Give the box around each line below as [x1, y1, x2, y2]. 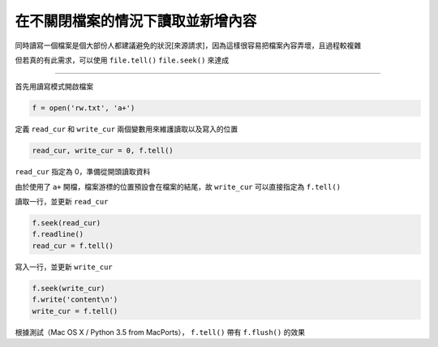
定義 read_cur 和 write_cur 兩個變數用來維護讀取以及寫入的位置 [15, 124, 238, 134]
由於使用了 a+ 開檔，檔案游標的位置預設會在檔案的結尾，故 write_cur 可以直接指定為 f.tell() [15, 182, 341, 191]
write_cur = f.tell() [32, 306, 118, 315]
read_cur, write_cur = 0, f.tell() [32, 146, 174, 156]
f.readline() [32, 229, 84, 239]
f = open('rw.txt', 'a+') [32, 104, 135, 113]
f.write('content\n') [32, 295, 118, 304]
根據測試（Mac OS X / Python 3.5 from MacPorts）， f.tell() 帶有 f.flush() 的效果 [15, 327, 306, 336]
